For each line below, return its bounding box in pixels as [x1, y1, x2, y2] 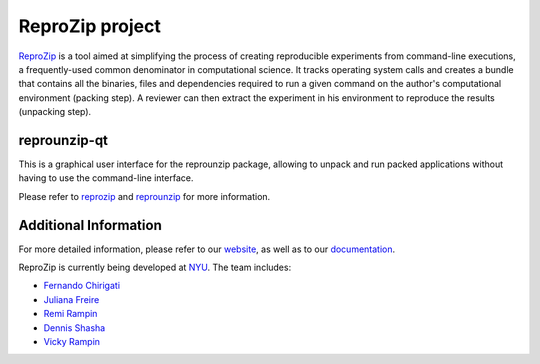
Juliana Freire [43, 293, 100, 305]
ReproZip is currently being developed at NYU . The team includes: [18, 261, 292, 274]
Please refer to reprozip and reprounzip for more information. [18, 190, 271, 202]
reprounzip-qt [18, 131, 109, 149]
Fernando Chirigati [43, 280, 120, 292]
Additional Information [18, 216, 162, 234]
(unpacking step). [18, 106, 92, 118]
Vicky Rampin [43, 336, 100, 348]
